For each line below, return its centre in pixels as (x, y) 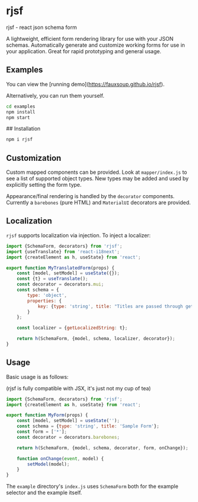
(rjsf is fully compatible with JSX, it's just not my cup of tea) (79, 388)
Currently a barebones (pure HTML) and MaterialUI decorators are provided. (98, 203)
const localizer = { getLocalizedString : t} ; (72, 328)
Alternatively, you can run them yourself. (55, 95)
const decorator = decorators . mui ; (60, 284)
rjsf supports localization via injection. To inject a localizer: (79, 235)
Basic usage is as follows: (37, 377)
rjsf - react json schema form (42, 27)
